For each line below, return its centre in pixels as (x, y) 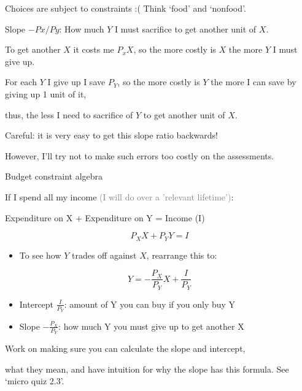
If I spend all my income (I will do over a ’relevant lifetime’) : (119, 196)
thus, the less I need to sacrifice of (69, 114)
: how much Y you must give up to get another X (151, 326)
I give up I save (76, 82)
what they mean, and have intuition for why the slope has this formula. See (147, 369)
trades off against (104, 255)
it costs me (94, 49)
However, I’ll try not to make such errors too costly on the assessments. (140, 155)
